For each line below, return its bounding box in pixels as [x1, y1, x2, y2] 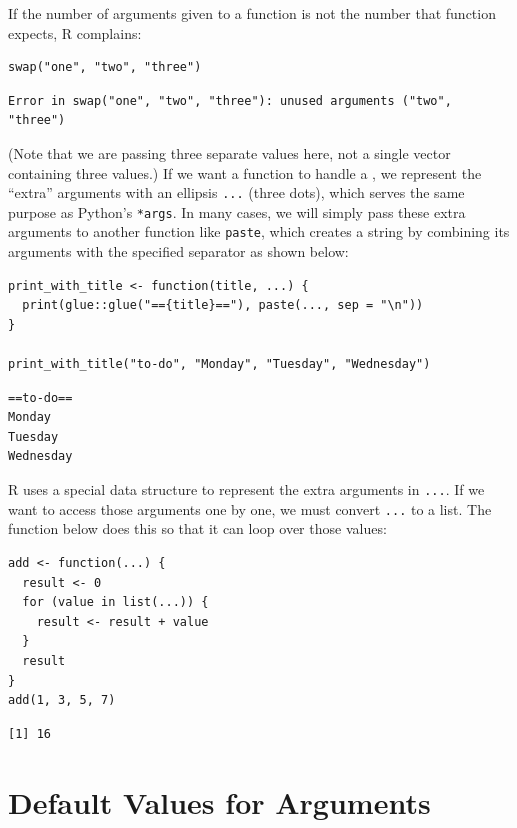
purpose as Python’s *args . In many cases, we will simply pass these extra [8, 201, 466, 222]
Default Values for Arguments [8, 781, 431, 822]
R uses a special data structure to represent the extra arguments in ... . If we [8, 479, 485, 500]
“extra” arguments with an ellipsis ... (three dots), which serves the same [8, 182, 465, 203]
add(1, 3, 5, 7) [8, 693, 116, 708]
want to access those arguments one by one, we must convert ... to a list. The [8, 498, 492, 519]
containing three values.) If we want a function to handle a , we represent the [8, 162, 482, 183]
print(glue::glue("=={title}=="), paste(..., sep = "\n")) [22, 298, 424, 313]
